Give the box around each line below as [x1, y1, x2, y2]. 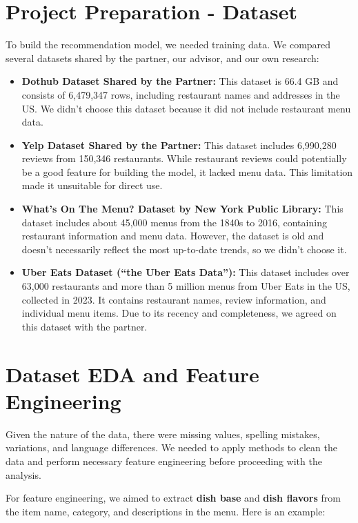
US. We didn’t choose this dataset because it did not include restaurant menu [21, 101, 351, 115]
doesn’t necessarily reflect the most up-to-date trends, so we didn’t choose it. [21, 241, 347, 256]
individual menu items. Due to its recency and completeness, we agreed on [21, 306, 337, 320]
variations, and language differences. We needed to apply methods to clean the [6, 440, 337, 455]
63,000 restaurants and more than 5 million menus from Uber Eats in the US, [21, 279, 350, 293]
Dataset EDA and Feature [6, 359, 259, 388]
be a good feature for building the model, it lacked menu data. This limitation [21, 164, 353, 179]
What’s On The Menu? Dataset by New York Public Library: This [21, 201, 344, 216]
